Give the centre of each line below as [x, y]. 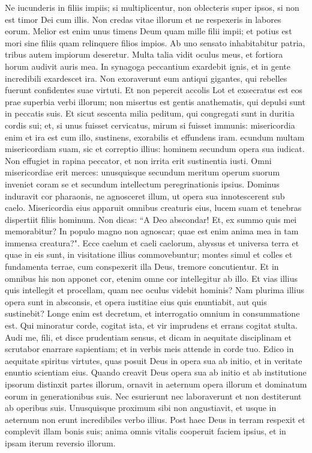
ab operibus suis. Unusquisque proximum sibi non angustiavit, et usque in [141, 408]
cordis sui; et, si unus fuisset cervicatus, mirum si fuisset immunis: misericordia [150, 125]
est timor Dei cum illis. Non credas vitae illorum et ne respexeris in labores [143, 19]
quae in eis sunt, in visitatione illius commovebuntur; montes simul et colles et [149, 254]
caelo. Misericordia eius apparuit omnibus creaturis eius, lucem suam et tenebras [153, 208]
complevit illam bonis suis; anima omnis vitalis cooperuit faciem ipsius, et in [145, 431]
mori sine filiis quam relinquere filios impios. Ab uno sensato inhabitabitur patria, [155, 42]
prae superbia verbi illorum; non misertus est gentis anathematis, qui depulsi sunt [155, 101]
